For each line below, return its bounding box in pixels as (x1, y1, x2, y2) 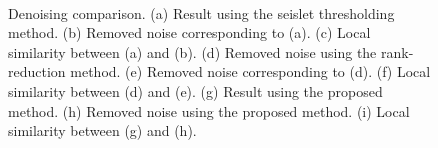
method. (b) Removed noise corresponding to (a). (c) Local (8, 22, 371, 43)
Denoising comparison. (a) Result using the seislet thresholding (8, 2, 395, 23)
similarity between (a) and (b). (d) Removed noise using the (8, 41, 377, 62)
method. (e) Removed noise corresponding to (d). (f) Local (70, 61, 431, 82)
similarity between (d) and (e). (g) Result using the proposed (8, 80, 383, 101)
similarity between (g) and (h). (8, 120, 197, 141)
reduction (8, 61, 66, 82)
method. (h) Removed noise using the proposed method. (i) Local (8, 100, 410, 121)
